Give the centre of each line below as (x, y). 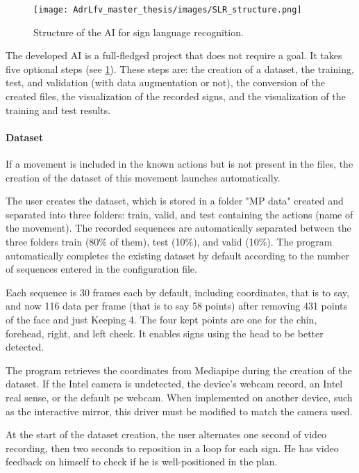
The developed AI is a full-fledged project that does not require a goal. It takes (174, 55)
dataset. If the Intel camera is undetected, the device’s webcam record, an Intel (174, 384)
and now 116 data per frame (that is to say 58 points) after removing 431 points (177, 306)
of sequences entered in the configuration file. (101, 269)
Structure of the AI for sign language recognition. (139, 32)
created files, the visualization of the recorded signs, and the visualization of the (176, 96)
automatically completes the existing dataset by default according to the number (177, 255)
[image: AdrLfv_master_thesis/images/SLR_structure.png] (168, 10)
